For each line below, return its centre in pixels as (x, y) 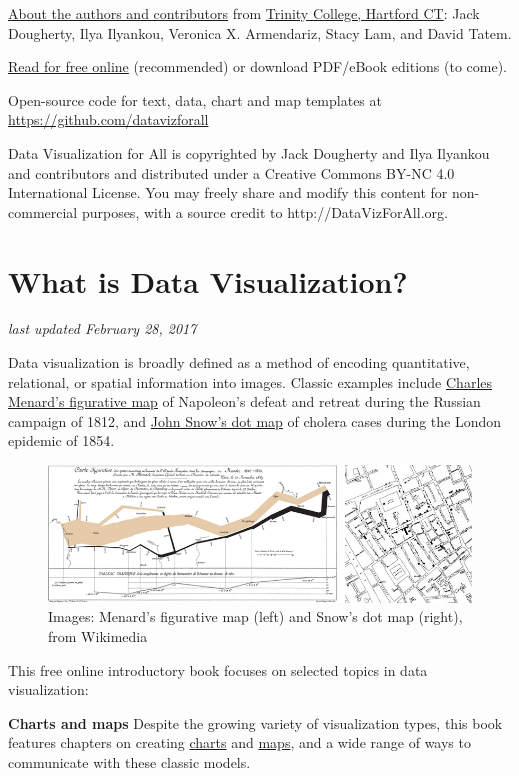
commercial (43, 211)
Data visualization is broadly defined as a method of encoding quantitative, (239, 362)
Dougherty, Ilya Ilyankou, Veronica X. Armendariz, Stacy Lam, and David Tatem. (260, 32)
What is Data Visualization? (208, 280)
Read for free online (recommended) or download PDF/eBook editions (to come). (257, 66)
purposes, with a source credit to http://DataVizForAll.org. (264, 211)
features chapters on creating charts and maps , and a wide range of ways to (239, 742)
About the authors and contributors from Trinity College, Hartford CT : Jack (244, 13)
